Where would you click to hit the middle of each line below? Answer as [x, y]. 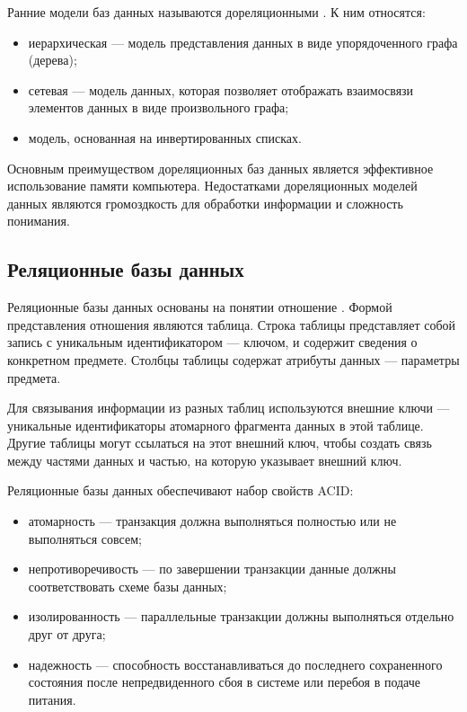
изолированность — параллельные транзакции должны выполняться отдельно [241, 616]
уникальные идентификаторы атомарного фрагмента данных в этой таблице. [216, 425]
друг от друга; [67, 634]
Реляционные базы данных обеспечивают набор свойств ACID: [181, 490]
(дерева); [53, 60]
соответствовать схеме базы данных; [128, 586]
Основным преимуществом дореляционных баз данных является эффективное [220, 168]
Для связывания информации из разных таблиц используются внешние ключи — [229, 408]
